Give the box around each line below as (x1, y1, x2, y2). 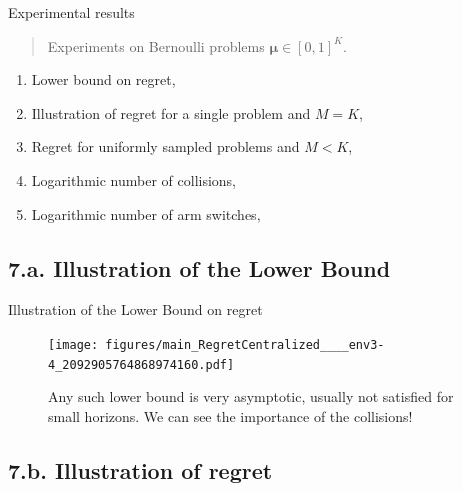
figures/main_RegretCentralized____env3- (105, 337, 385, 352)
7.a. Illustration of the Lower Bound (8, 252, 391, 283)
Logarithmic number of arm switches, (31, 203, 261, 224)
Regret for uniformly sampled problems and (31, 136, 300, 157)
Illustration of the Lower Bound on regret (8, 299, 263, 320)
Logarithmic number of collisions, (31, 169, 237, 190)
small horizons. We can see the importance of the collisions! (48, 405, 413, 426)
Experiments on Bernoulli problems (47, 35, 265, 56)
